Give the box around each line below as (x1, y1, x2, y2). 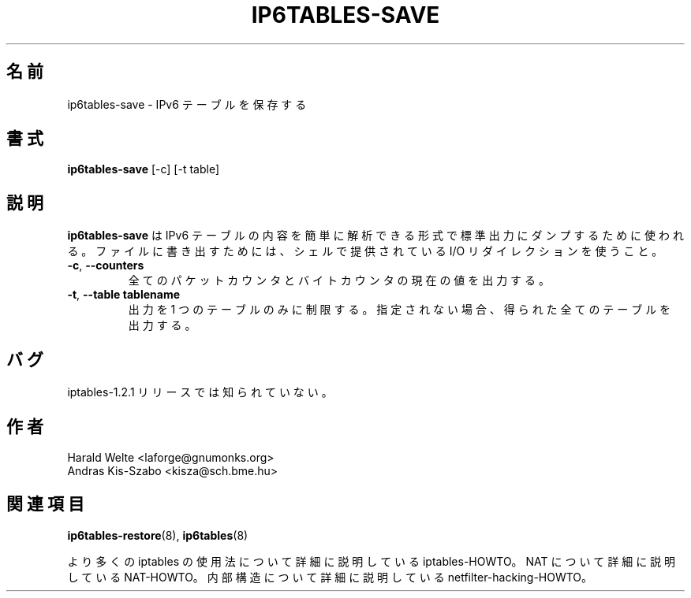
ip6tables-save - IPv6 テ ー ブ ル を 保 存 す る (67, 97, 307, 111)
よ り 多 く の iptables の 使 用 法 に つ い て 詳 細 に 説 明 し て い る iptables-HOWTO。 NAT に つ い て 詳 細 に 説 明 (67, 554, 676, 568)
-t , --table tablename (67, 288, 180, 302)
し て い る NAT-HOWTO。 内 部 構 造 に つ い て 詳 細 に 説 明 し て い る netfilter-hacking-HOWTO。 (67, 570, 593, 584)
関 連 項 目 (6, 494, 84, 514)
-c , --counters (67, 258, 144, 273)
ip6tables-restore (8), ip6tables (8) (67, 528, 248, 542)
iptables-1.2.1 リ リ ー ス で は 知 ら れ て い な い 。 (67, 385, 333, 399)
